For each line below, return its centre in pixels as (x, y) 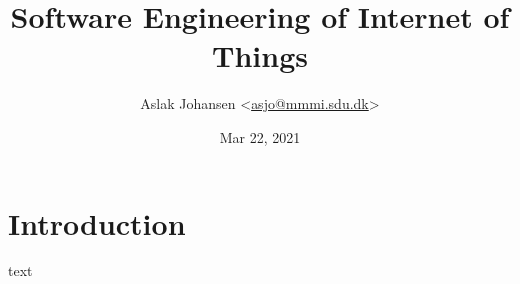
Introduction (97, 222)
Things (260, 55)
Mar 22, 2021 (260, 136)
